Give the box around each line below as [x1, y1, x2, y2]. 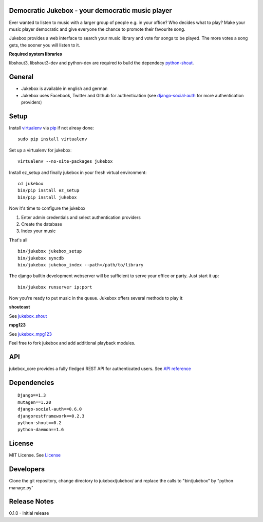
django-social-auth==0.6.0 [18, 406, 82, 412]
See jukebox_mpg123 [9, 331, 52, 337]
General [9, 73, 34, 81]
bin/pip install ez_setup [18, 188, 80, 193]
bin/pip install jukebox [18, 195, 77, 200]
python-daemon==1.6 [18, 427, 64, 433]
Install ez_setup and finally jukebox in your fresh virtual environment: [9, 169, 147, 175]
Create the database [21, 221, 62, 227]
